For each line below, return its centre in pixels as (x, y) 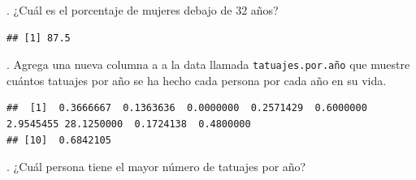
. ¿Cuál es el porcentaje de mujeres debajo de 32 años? (143, 10)
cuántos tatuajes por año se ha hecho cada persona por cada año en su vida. (197, 80)
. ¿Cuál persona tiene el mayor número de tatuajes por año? (156, 167)
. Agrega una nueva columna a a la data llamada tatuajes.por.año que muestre (208, 64)
